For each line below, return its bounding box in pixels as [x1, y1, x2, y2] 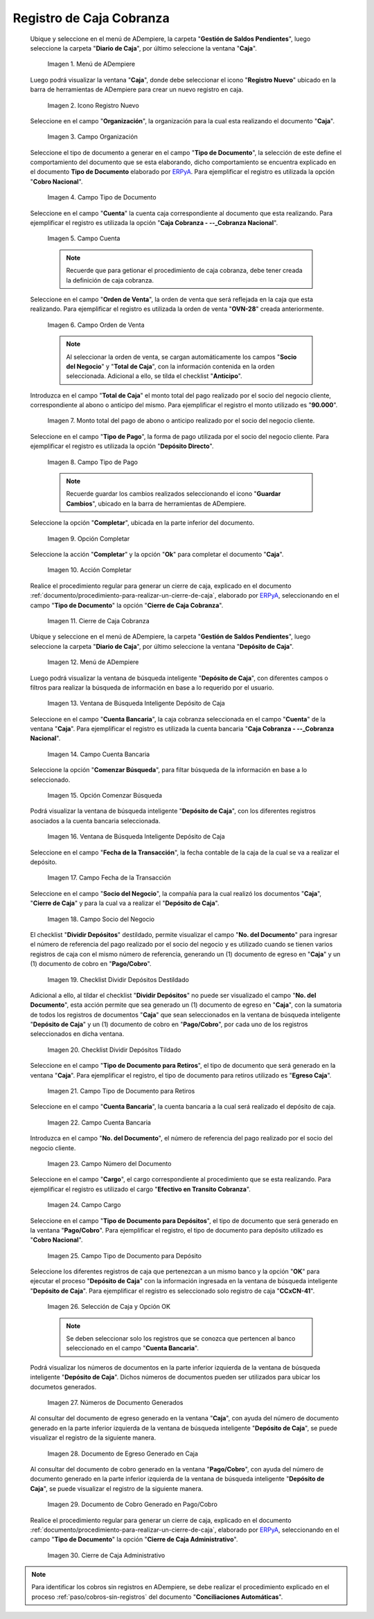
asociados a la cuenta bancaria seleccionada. [30, 816, 161, 825]
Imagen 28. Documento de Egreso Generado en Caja [47, 1449, 199, 1458]
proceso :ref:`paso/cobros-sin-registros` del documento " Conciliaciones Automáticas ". [31, 1593, 283, 1601]
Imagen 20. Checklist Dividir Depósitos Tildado [47, 1046, 181, 1054]
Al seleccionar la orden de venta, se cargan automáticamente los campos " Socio [66, 352, 297, 361]
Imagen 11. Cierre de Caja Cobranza [47, 616, 150, 625]
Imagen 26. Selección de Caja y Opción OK [47, 1303, 171, 1311]
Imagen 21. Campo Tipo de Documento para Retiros [47, 1087, 195, 1095]
